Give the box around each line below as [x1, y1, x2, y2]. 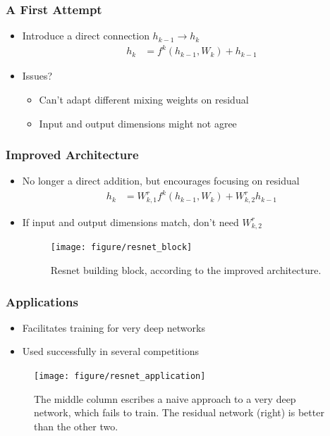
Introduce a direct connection [22, 28, 149, 43]
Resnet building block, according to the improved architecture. [50, 263, 322, 278]
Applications [6, 292, 78, 310]
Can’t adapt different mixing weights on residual [39, 92, 249, 106]
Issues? [22, 68, 53, 83]
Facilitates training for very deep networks [22, 320, 205, 335]
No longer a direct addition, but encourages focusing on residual [22, 173, 300, 188]
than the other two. [34, 418, 118, 433]
